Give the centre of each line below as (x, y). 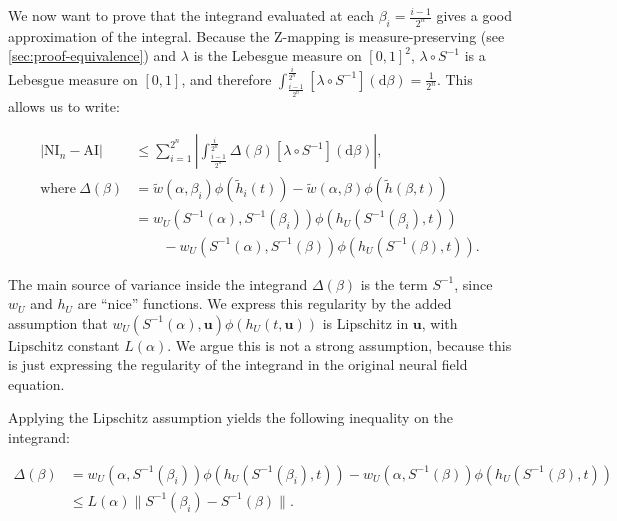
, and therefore (226, 78)
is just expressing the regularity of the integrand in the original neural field (238, 364)
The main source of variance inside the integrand (158, 283)
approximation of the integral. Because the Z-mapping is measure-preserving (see (256, 35)
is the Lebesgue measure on (277, 55)
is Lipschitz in (365, 322)
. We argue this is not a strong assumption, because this (339, 344)
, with (439, 322)
